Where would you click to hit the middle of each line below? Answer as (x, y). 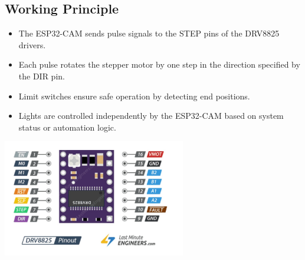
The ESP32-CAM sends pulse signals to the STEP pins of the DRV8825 (149, 33)
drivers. (32, 44)
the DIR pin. (42, 76)
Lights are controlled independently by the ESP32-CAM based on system (151, 116)
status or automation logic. (67, 127)
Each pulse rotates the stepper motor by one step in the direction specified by (159, 64)
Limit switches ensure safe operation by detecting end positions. (134, 96)
